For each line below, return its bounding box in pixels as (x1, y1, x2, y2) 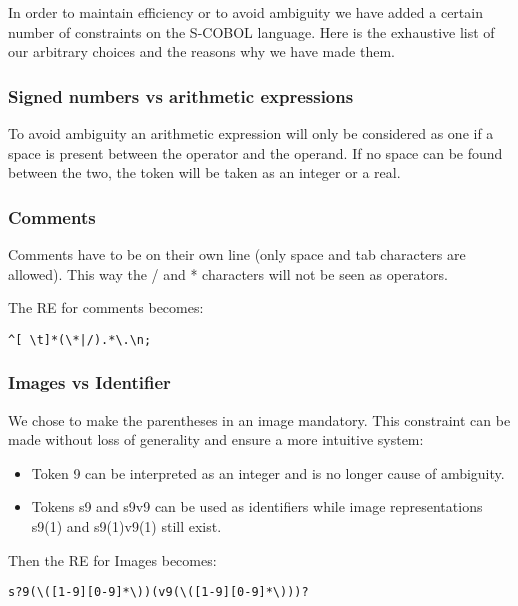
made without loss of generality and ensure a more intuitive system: (8, 429, 424, 450)
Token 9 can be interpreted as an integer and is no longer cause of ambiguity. (31, 462, 505, 483)
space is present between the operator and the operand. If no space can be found (8, 142, 503, 163)
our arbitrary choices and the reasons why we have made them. (8, 41, 395, 62)
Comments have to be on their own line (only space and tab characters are (8, 244, 466, 264)
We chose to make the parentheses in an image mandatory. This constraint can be (8, 409, 511, 430)
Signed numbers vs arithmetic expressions (8, 83, 354, 108)
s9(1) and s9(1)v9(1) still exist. (31, 516, 222, 537)
